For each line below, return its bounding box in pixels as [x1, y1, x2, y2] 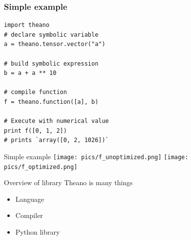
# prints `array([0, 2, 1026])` [4, 137, 109, 144]
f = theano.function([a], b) [4, 98, 99, 105]
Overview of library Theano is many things [4, 177, 133, 188]
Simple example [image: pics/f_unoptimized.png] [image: [4, 151, 189, 161]
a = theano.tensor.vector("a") [4, 41, 106, 48]
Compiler [15, 210, 43, 220]
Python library [15, 227, 60, 237]
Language [15, 193, 44, 204]
